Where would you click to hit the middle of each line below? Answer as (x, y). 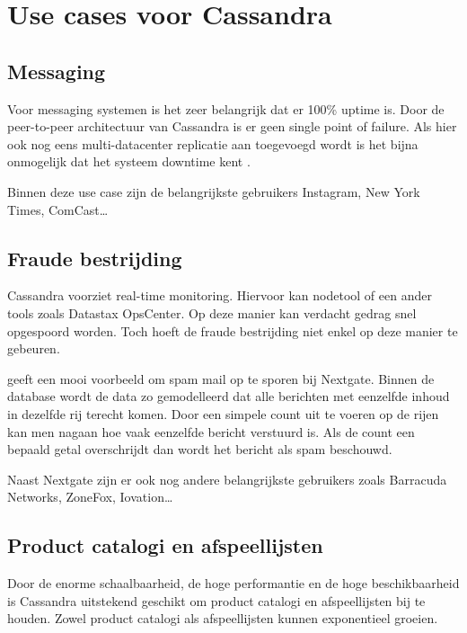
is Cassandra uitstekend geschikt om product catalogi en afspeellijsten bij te (216, 600)
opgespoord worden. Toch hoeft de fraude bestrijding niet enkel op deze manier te (233, 330)
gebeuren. (34, 348)
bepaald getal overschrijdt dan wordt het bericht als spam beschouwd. (200, 449)
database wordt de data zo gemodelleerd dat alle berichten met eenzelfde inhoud (229, 396)
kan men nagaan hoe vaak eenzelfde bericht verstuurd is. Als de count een (211, 431)
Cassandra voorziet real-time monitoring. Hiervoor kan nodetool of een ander (220, 295)
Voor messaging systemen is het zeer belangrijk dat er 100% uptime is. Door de (226, 108)
